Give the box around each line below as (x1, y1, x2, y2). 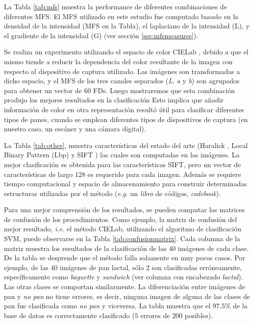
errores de (140, 310, 170, 320)
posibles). (184, 310, 213, 320)
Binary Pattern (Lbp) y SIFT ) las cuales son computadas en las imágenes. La (4, 150, 240, 160)
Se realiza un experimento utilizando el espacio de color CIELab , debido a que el (4, 47, 249, 57)
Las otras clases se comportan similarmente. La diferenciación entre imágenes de (4, 281, 245, 292)
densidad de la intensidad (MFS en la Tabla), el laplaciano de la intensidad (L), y (4, 21, 250, 31)
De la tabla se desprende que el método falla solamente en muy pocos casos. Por (4, 252, 245, 263)
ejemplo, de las (4, 262, 49, 272)
